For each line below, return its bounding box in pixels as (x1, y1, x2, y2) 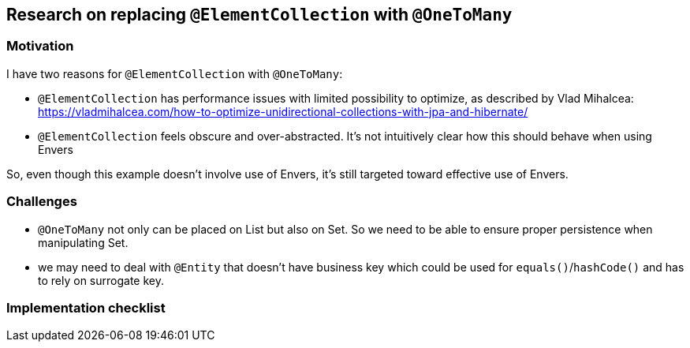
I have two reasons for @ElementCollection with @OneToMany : (6, 66, 343, 80)
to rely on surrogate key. (38, 273, 164, 287)
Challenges (6, 193, 77, 210)
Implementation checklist (6, 299, 166, 316)
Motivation (6, 38, 74, 54)
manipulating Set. (38, 235, 129, 249)
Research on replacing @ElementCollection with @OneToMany (6, 5, 513, 24)
